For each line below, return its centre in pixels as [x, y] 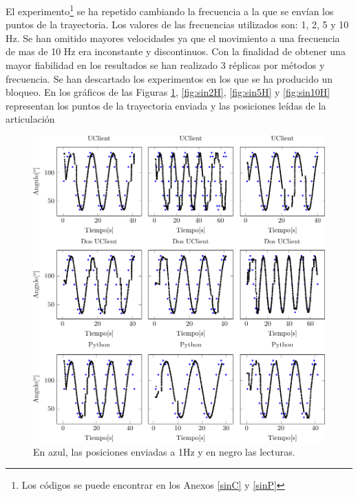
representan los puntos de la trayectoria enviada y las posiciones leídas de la [166, 105]
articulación [30, 119]
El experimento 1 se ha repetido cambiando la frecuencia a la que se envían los [170, 10]
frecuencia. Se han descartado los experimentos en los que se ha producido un [169, 78]
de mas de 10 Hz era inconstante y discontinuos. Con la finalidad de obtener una [176, 51]
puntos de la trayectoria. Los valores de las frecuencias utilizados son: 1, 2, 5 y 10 [177, 24]
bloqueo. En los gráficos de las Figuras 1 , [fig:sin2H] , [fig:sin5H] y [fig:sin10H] [168, 92]
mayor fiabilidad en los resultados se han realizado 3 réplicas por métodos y [165, 65]
